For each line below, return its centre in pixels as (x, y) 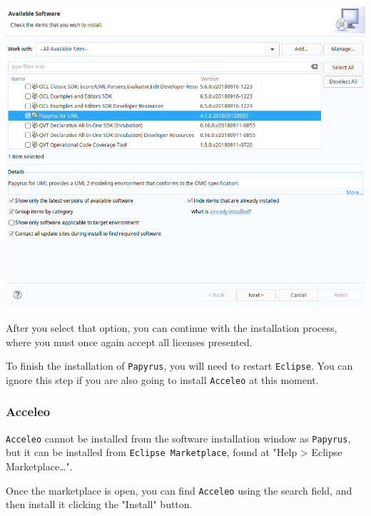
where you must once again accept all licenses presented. (129, 342)
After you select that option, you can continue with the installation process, (172, 328)
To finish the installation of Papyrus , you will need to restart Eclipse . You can (179, 366)
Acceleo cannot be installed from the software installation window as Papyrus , (178, 438)
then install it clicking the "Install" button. (99, 504)
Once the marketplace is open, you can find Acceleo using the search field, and (179, 490)
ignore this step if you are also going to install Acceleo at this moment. (162, 379)
